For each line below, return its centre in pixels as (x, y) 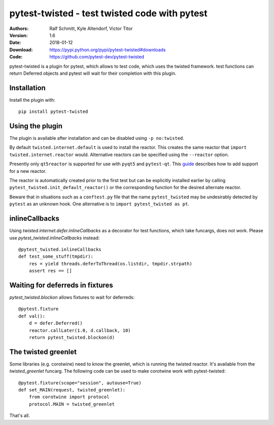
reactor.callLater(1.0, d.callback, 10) (80, 330)
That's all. (20, 416)
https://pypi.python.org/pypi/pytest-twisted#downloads (108, 50)
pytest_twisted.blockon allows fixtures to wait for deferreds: (72, 297)
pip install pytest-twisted (53, 112)
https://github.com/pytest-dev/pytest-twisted (97, 57)
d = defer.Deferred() (56, 323)
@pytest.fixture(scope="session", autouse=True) (80, 383)
